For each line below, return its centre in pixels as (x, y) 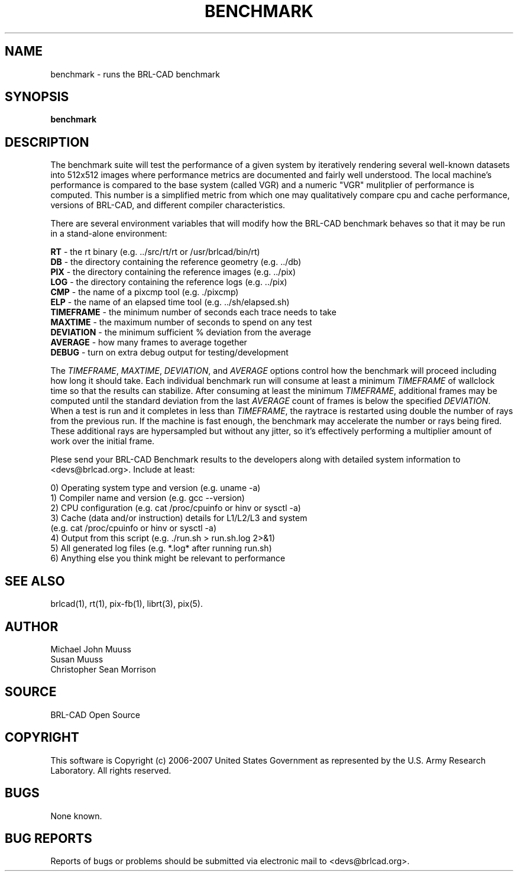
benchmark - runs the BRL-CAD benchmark (135, 74)
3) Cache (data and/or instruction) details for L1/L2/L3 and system (179, 518)
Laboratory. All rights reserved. (111, 770)
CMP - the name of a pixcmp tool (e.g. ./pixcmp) (145, 292)
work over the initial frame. (103, 441)
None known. (76, 816)
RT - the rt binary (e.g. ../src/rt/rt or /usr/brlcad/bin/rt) (155, 252)
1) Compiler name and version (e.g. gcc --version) (148, 498)
